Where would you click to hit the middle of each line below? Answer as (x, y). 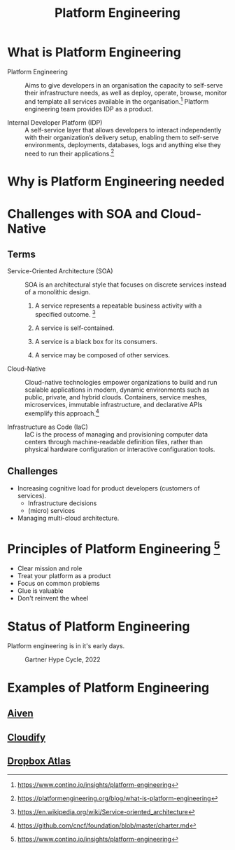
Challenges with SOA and (83, 213)
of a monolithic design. (58, 292)
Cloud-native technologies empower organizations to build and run (121, 383)
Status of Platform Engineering (99, 627)
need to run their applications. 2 (70, 153)
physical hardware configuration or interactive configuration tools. (120, 449)
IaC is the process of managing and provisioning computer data (116, 434)
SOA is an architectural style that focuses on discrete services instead (126, 285)
